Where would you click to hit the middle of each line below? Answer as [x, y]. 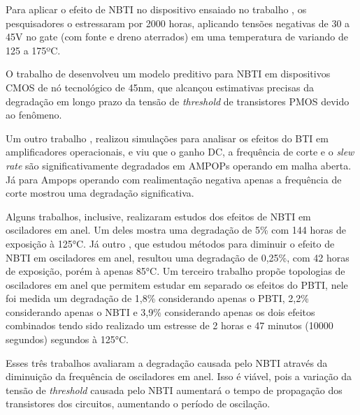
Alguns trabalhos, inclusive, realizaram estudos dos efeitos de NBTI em [158, 216]
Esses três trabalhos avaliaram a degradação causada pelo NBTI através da [167, 362]
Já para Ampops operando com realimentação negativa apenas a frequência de [174, 179]
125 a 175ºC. [33, 50]
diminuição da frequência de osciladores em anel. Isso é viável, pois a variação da [179, 376]
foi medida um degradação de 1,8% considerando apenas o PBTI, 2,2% [157, 298]
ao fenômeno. [34, 115]
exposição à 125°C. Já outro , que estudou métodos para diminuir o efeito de [170, 243]
